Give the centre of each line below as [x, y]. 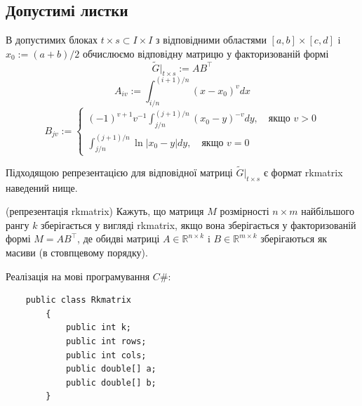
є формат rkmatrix [303, 172]
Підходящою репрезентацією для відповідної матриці [119, 172]
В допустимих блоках [52, 40]
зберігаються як [294, 238]
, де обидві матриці [119, 238]
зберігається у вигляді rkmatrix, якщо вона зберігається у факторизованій [199, 224]
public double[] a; [111, 369]
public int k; [98, 328]
